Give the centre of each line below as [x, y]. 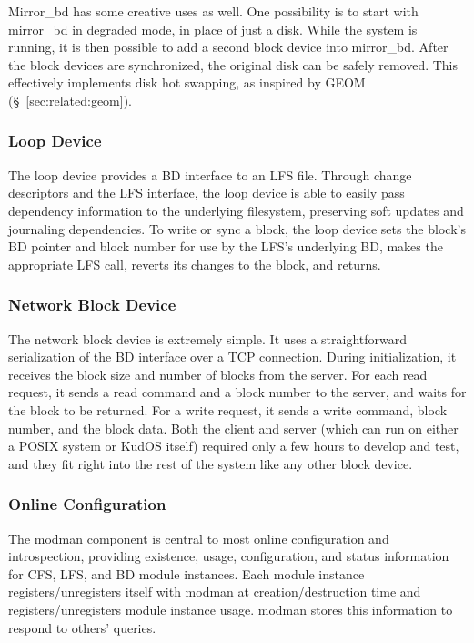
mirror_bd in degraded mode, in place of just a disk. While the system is [213, 29]
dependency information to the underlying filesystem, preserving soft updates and [236, 210]
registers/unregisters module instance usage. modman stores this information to [231, 609]
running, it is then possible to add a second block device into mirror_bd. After [228, 47]
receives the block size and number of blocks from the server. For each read [218, 374]
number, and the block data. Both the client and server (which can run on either [233, 428]
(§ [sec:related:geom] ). [71, 100]
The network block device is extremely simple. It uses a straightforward [208, 338]
